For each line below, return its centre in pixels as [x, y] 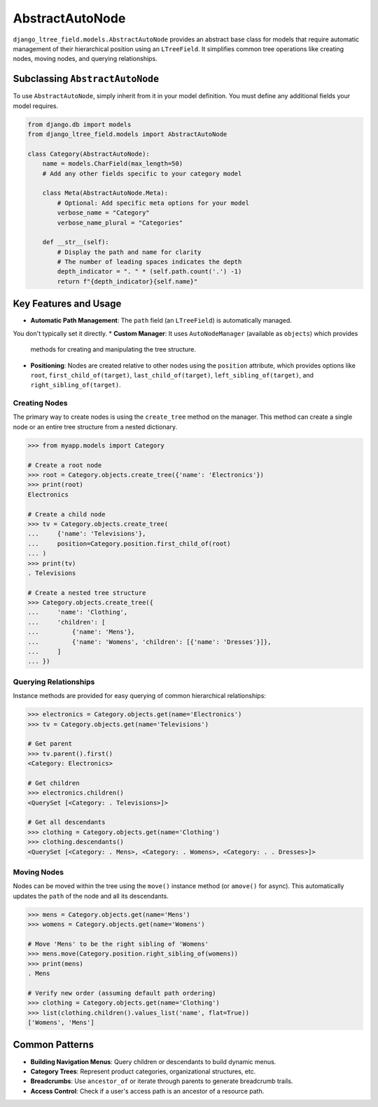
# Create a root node [65, 465]
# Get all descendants [66, 822]
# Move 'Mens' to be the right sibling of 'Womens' [118, 944]
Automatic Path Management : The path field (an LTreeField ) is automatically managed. [161, 321]
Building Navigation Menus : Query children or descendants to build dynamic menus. [153, 1061]
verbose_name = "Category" [103, 213]
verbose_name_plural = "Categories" [120, 222]
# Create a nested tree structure [87, 592]
